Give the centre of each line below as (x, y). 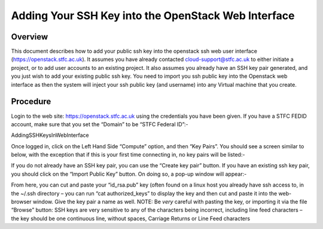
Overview (30, 37)
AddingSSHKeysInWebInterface (50, 135)
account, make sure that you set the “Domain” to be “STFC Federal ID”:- (100, 124)
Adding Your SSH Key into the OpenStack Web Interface (153, 16)
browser (22, 202)
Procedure (31, 102)
